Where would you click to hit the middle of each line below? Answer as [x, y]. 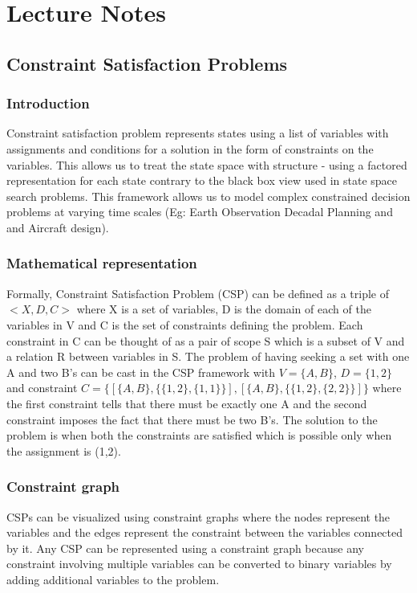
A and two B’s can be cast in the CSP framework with [141, 372]
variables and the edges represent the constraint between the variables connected [205, 532]
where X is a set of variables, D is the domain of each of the [224, 309]
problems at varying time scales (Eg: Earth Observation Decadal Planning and [200, 212]
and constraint [42, 388]
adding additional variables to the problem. [113, 579]
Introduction [48, 103]
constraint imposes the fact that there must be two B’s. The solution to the [192, 419]
